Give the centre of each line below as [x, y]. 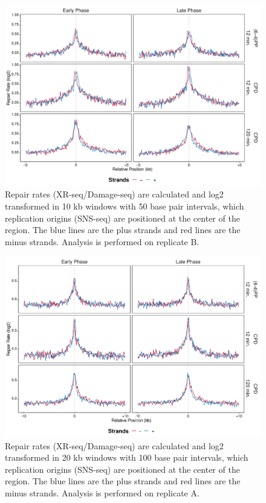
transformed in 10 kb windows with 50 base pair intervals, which [125, 206]
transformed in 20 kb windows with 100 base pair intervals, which [127, 457]
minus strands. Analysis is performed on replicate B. [102, 241]
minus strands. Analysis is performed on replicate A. [102, 492]
